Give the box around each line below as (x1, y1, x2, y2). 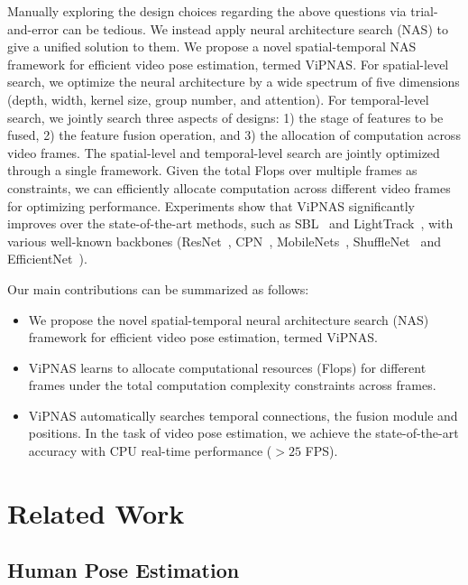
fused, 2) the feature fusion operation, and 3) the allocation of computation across (7, 125, 461, 144)
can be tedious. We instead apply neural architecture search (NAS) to (62, 19, 448, 38)
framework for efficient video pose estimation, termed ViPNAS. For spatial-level (7, 54, 449, 73)
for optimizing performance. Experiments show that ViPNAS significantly (7, 196, 415, 215)
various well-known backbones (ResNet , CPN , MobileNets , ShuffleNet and (7, 231, 442, 250)
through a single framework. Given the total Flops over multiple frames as (7, 161, 418, 180)
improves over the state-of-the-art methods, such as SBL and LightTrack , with (7, 214, 454, 233)
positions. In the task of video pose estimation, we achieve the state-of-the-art (28, 423, 459, 442)
